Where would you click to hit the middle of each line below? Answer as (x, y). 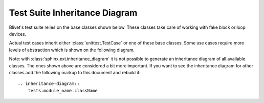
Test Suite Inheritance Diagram (73, 13)
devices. (18, 34)
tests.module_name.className (63, 91)
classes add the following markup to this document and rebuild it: (75, 72)
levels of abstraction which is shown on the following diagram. (72, 50)
